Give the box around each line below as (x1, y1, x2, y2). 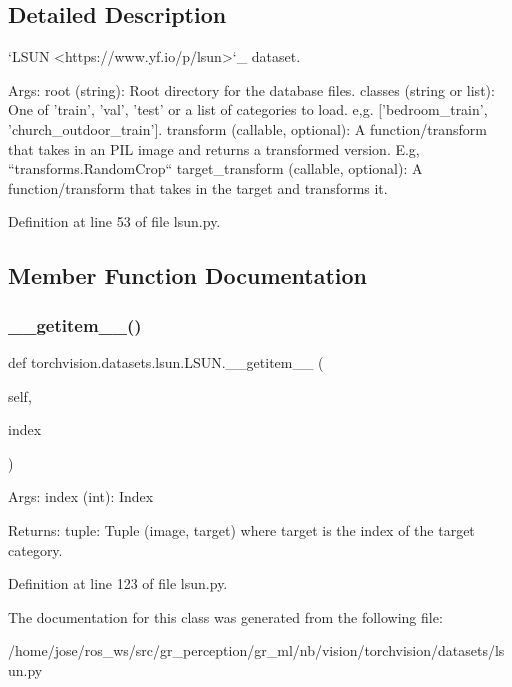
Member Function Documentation (8, 260, 368, 291)
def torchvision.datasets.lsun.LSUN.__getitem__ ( (8, 351, 324, 372)
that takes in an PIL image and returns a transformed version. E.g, (8, 138, 420, 159)
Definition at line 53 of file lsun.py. (8, 211, 221, 232)
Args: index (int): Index (8, 486, 154, 507)
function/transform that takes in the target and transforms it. (8, 177, 388, 198)
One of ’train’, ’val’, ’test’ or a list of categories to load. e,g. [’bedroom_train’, (8, 99, 488, 120)
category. (8, 539, 63, 560)
